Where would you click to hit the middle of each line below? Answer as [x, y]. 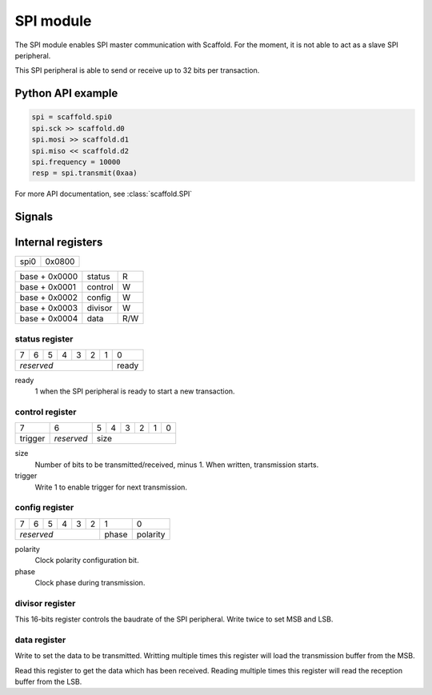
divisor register [45, 603]
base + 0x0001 [48, 287]
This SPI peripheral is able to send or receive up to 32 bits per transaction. [137, 70]
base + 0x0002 [48, 298]
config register [44, 508]
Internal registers [59, 243]
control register [46, 412]
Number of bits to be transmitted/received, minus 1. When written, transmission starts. [177, 465]
